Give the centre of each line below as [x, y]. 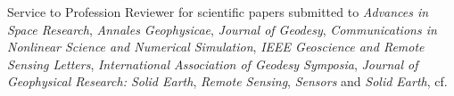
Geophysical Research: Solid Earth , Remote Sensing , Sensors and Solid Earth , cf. [227, 81]
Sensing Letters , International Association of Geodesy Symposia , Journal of [213, 64]
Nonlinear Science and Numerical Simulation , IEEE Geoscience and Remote [216, 47]
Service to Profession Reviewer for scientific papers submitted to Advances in [218, 12]
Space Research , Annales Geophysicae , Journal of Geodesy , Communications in [222, 29]
